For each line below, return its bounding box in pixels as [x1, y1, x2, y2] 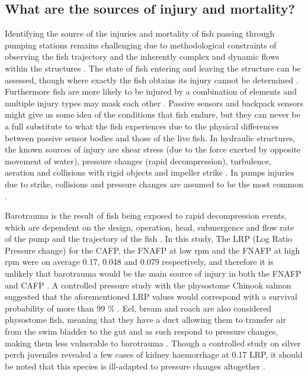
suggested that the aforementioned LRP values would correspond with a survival [5, 290, 297, 303]
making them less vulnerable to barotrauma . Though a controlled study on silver [5, 336, 301, 349]
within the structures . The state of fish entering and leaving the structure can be [5, 61, 301, 74]
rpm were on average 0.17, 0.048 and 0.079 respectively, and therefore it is [5, 255, 274, 268]
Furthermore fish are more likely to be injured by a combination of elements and [5, 85, 297, 98]
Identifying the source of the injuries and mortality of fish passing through [5, 27, 275, 40]
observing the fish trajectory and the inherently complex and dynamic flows [5, 50, 280, 63]
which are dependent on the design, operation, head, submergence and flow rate [5, 221, 294, 233]
